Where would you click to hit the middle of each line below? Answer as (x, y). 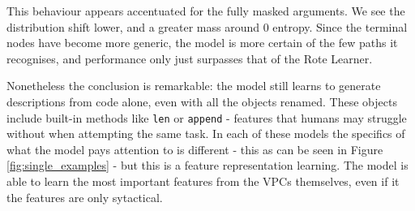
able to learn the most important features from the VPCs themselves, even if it (203, 181)
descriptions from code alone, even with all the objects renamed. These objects (202, 101)
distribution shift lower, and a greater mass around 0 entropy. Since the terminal (207, 26)
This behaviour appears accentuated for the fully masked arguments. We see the (206, 11)
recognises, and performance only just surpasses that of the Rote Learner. (190, 58)
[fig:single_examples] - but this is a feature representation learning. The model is (207, 165)
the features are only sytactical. (85, 197)
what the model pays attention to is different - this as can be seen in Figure (195, 149)
